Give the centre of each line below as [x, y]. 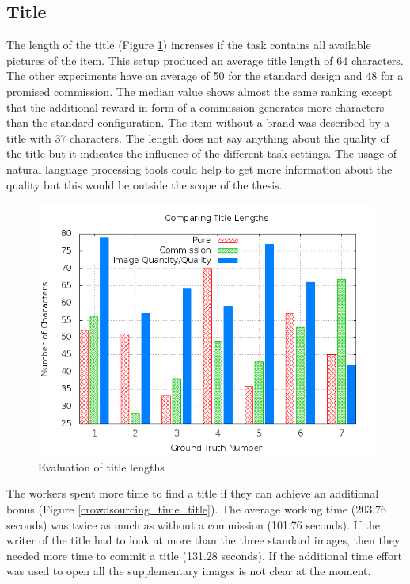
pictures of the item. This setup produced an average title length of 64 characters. [205, 60]
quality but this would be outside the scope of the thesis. [144, 184]
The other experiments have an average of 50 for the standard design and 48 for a [205, 76]
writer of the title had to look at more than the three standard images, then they [203, 540]
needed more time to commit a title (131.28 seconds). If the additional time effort [204, 555]
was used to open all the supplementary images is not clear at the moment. [189, 571]
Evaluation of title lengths [101, 466]
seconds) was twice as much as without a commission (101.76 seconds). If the [193, 524]
